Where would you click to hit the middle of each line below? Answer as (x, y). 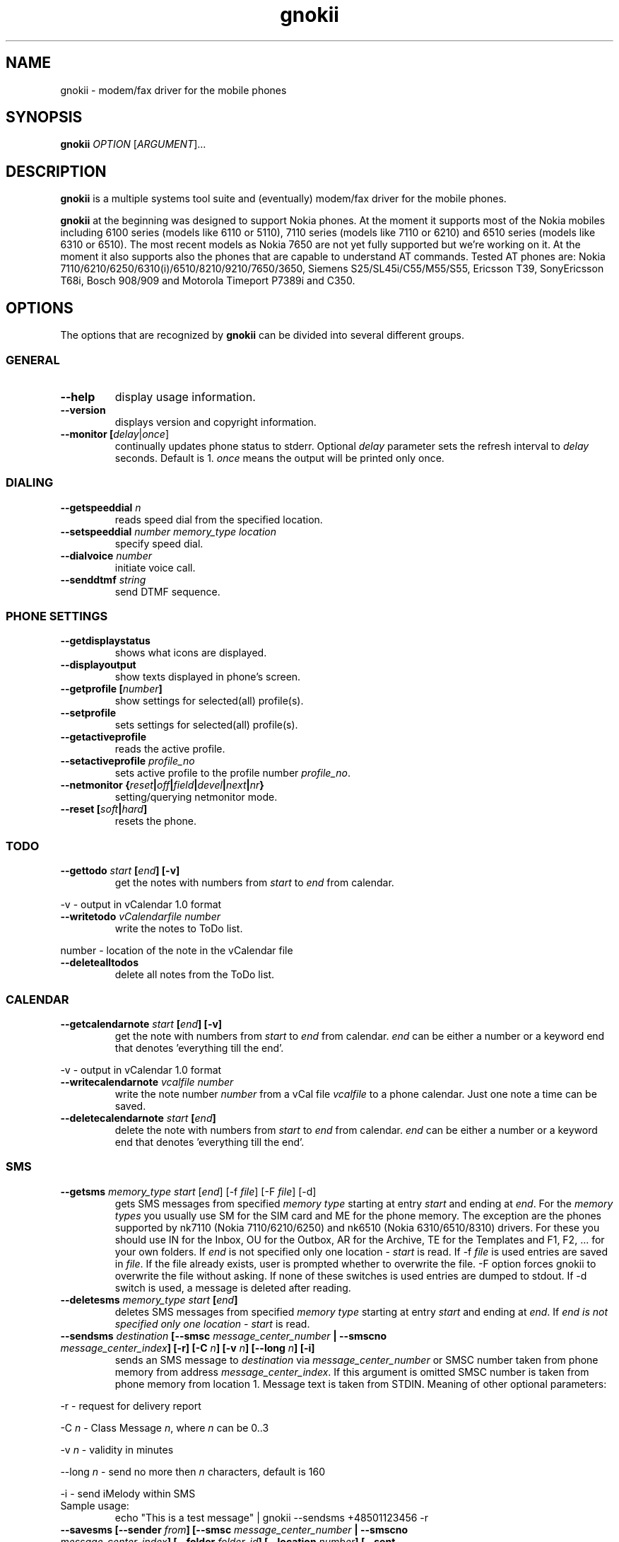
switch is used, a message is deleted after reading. (233, 1287)
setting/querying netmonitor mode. (196, 797)
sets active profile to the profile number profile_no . (232, 773)
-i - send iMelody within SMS (128, 1493)
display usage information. (185, 396)
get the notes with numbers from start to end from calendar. (254, 883)
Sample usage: (95, 1505)
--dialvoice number (106, 555)
